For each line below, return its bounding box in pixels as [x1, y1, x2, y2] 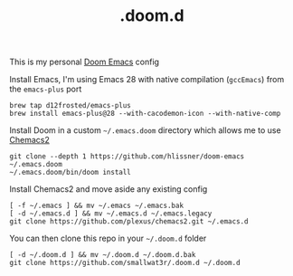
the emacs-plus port [9, 83, 82, 95]
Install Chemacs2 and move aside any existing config [9, 184, 208, 195]
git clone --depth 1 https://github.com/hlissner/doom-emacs [9, 152, 245, 161]
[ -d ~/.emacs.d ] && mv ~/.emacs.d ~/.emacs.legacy [9, 209, 213, 218]
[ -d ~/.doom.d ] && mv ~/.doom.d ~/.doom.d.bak [9, 251, 196, 260]
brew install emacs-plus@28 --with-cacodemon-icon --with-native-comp [9, 109, 281, 119]
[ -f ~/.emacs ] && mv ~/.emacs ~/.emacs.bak [9, 201, 184, 211]
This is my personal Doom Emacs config [9, 56, 160, 68]
